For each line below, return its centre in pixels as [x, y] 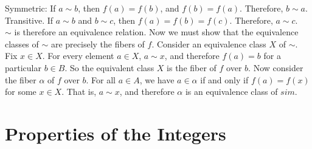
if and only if [224, 79]
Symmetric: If [30, 8]
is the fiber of [192, 67]
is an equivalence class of [231, 92]
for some [21, 92]
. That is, [79, 92]
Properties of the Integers [116, 133]
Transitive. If [29, 20]
